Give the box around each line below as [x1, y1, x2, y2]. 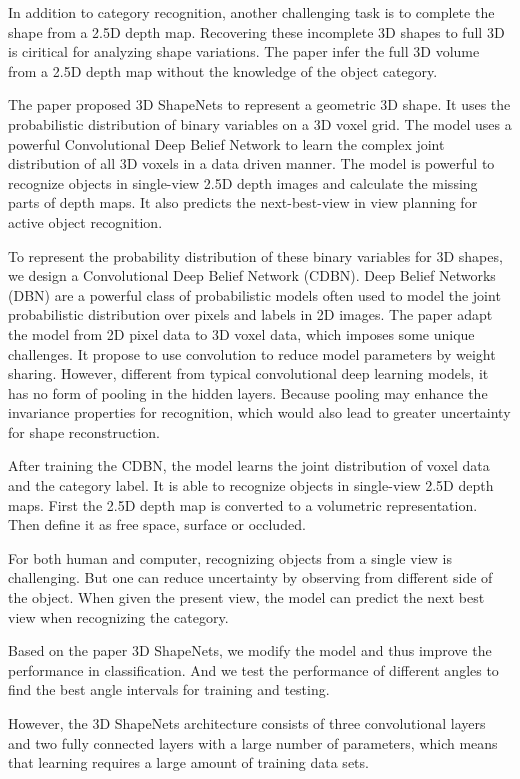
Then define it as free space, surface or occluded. [8, 514, 306, 535]
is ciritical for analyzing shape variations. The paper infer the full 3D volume [8, 41, 480, 62]
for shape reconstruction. [8, 421, 160, 442]
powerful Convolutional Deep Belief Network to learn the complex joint [8, 133, 445, 154]
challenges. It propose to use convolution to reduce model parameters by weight [8, 343, 496, 364]
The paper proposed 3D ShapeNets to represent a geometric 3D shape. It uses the [8, 94, 511, 115]
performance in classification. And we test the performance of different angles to [8, 659, 499, 680]
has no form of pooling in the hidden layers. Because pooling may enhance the [8, 382, 488, 403]
